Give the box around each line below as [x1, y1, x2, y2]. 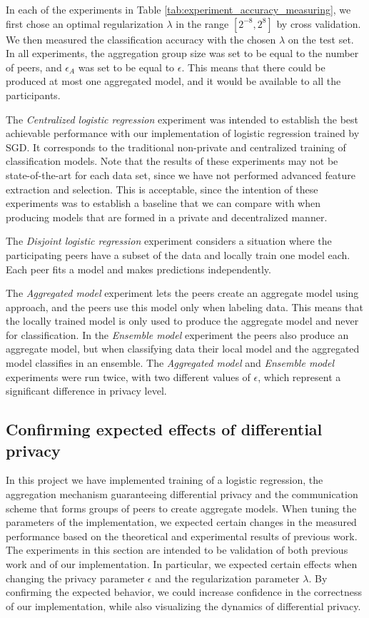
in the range [176, 16, 229, 31]
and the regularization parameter [155, 570, 300, 585]
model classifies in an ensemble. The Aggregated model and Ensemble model [6, 355, 334, 370]
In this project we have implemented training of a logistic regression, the [6, 472, 323, 487]
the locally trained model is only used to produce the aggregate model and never [6, 313, 359, 328]
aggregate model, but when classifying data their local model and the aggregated [6, 341, 360, 356]
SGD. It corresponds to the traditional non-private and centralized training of [6, 139, 346, 154]
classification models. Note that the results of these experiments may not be [6, 153, 338, 168]
